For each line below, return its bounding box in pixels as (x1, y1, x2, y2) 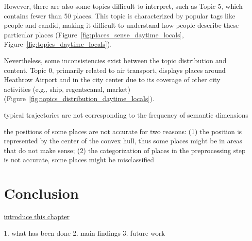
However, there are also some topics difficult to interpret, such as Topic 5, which (4, 1, 243, 11)
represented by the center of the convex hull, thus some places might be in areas (4, 136, 242, 146)
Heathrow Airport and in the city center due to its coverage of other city (4, 74, 220, 85)
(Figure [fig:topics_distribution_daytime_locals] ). (4, 93, 154, 103)
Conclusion (4, 183, 79, 203)
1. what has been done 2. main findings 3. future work (4, 227, 165, 238)
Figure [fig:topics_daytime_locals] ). (4, 39, 112, 49)
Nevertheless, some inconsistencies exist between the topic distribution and (4, 55, 227, 65)
